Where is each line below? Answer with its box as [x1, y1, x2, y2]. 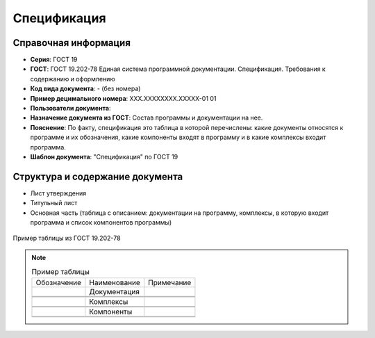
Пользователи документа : [30, 104, 111, 113]
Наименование [89, 277, 140, 287]
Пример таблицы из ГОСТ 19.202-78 [12, 234, 121, 243]
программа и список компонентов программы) [30, 218, 172, 227]
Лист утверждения [30, 188, 87, 198]
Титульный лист [30, 199, 78, 207]
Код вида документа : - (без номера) [30, 84, 141, 93]
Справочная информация [12, 37, 131, 49]
